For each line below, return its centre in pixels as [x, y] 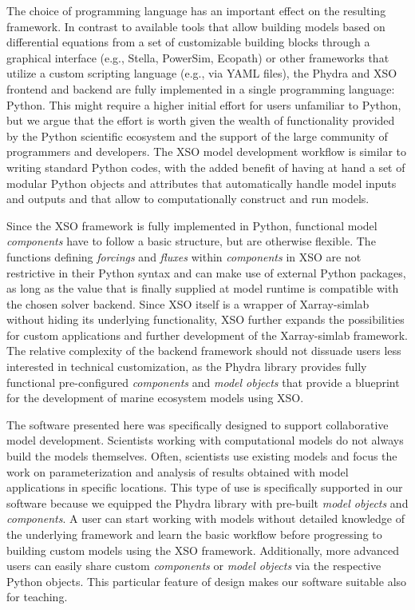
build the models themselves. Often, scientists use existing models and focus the [202, 456]
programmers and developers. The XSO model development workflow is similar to [207, 152]
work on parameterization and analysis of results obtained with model [178, 471]
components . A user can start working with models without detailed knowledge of [206, 518]
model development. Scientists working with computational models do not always [205, 440]
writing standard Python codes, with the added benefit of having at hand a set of [206, 167]
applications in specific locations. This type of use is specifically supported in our [205, 487]
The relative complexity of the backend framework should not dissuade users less [204, 351]
